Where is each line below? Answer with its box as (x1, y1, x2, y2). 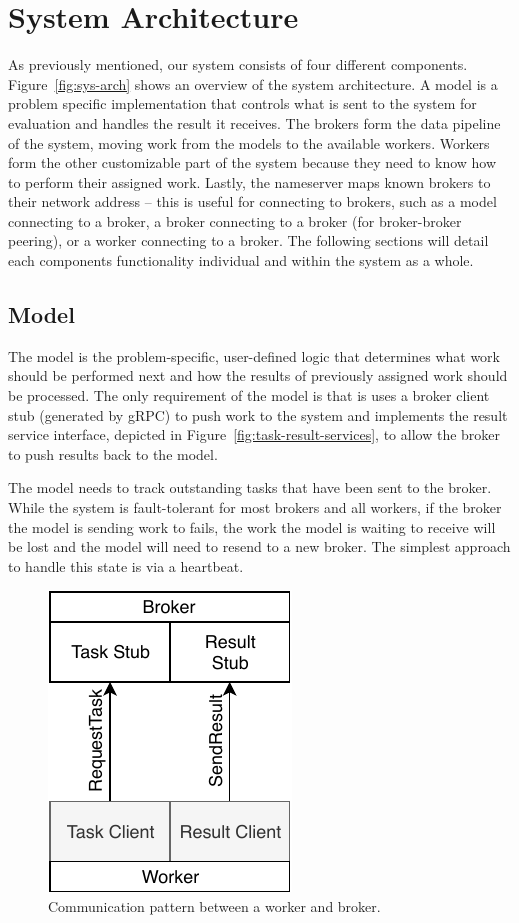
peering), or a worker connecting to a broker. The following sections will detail (8, 230, 489, 251)
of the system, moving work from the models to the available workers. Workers (8, 132, 490, 153)
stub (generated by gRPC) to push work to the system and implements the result (8, 404, 508, 425)
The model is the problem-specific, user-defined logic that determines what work (8, 345, 500, 366)
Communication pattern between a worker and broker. (48, 895, 381, 916)
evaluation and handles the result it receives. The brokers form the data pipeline (8, 112, 501, 133)
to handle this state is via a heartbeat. (8, 555, 244, 576)
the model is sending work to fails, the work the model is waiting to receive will (8, 516, 496, 537)
